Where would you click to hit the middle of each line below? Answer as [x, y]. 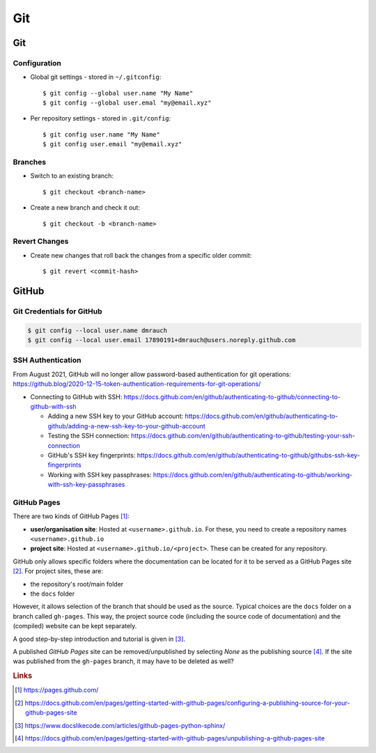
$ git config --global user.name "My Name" [118, 93]
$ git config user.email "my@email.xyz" [112, 144]
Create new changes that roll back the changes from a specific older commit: [141, 255]
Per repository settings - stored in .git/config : [101, 118]
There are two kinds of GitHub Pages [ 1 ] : [71, 516]
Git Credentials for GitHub [57, 311]
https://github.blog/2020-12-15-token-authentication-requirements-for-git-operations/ [137, 384]
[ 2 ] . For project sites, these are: [58, 571]
